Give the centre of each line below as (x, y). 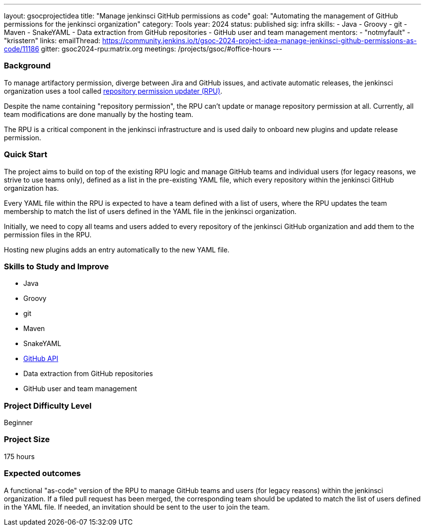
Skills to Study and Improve (57, 266)
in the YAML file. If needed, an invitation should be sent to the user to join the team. (137, 507)
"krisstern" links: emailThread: (52, 41)
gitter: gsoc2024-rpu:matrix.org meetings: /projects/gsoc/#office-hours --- (162, 49)
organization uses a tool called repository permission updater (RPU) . (113, 91)
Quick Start (26, 155)
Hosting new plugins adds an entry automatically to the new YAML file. (117, 249)
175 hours (19, 456)
